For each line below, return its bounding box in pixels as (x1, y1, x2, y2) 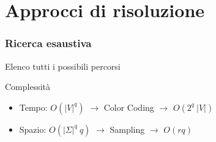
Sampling (110, 122, 145, 135)
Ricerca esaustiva (5, 35, 92, 51)
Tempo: (19, 100, 48, 113)
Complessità (5, 80, 51, 93)
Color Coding (103, 100, 154, 113)
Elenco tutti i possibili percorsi (5, 59, 121, 72)
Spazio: (19, 122, 47, 135)
